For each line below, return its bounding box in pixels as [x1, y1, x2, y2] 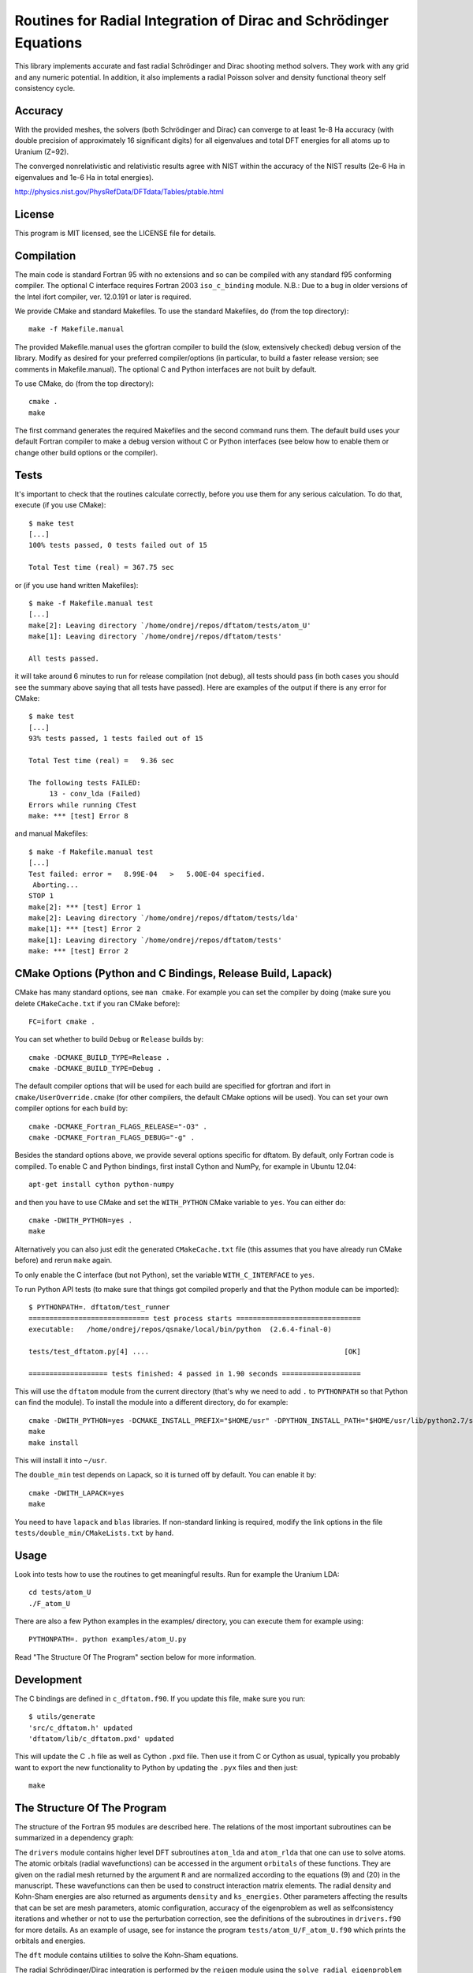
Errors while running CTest [28, 800, 137, 809]
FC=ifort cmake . [28, 1016, 95, 1026]
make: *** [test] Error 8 [28, 811, 129, 820]
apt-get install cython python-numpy [28, 1180, 175, 1189]
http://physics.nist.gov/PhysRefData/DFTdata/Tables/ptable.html [14, 186, 224, 197]
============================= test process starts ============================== [28, 1314, 362, 1323]
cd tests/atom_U [28, 1588, 91, 1597]
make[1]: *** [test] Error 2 [28, 924, 141, 934]
